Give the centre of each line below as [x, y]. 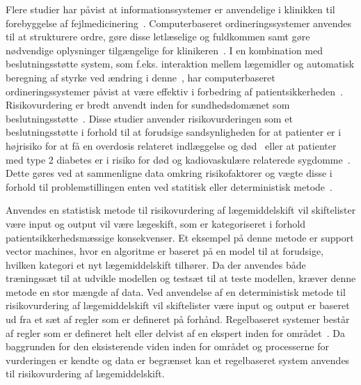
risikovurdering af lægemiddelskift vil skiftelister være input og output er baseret [178, 305]
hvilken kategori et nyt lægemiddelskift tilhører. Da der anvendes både [156, 264]
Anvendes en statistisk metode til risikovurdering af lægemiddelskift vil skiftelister [181, 210]
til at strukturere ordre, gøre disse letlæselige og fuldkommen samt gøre [158, 37]
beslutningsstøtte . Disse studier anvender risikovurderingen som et [149, 118]
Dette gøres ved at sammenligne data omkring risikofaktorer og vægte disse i [169, 173]
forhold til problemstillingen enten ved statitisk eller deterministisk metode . [169, 186]
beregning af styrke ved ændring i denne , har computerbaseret [141, 77]
